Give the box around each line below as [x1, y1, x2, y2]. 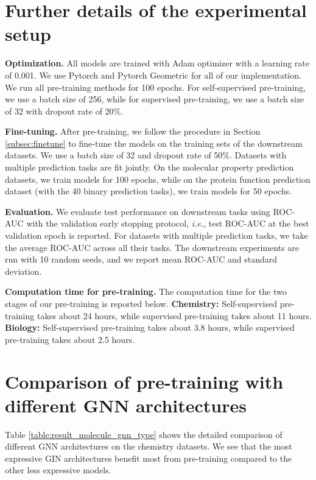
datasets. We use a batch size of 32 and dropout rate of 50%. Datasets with [5, 149, 287, 161]
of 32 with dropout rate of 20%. [5, 104, 124, 117]
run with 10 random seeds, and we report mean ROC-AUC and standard [5, 253, 278, 266]
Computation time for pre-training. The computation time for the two [5, 285, 287, 298]
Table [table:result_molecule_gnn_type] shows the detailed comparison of [5, 428, 283, 440]
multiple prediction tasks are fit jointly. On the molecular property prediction [5, 161, 294, 174]
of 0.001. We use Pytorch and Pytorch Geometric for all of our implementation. [5, 68, 301, 81]
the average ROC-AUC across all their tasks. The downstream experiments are [5, 241, 300, 253]
